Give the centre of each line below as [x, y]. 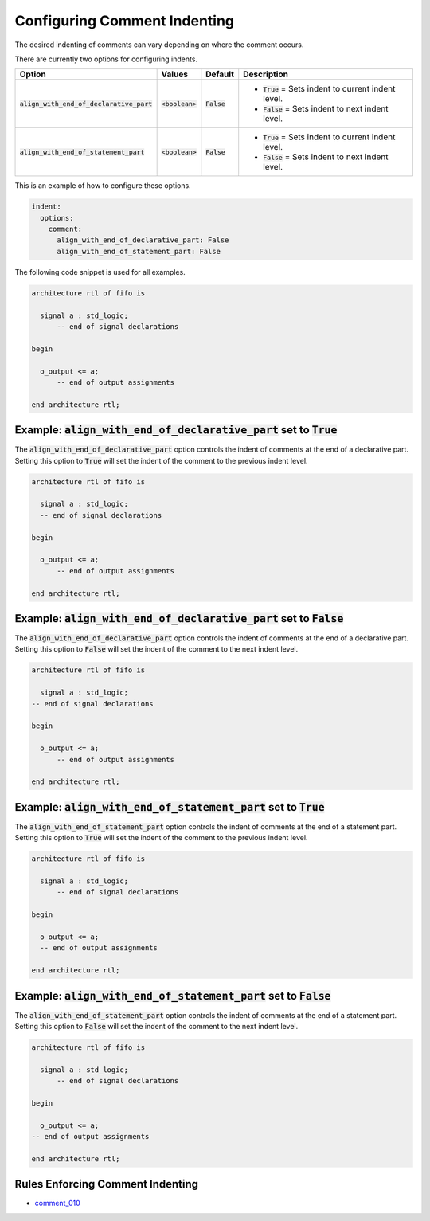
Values [175, 74]
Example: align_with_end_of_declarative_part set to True [176, 430]
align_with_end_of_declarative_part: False [143, 240]
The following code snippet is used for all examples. [100, 272]
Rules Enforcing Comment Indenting [107, 1184]
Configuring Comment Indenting [125, 21]
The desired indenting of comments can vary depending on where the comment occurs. [159, 45]
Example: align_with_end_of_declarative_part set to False [179, 618]
